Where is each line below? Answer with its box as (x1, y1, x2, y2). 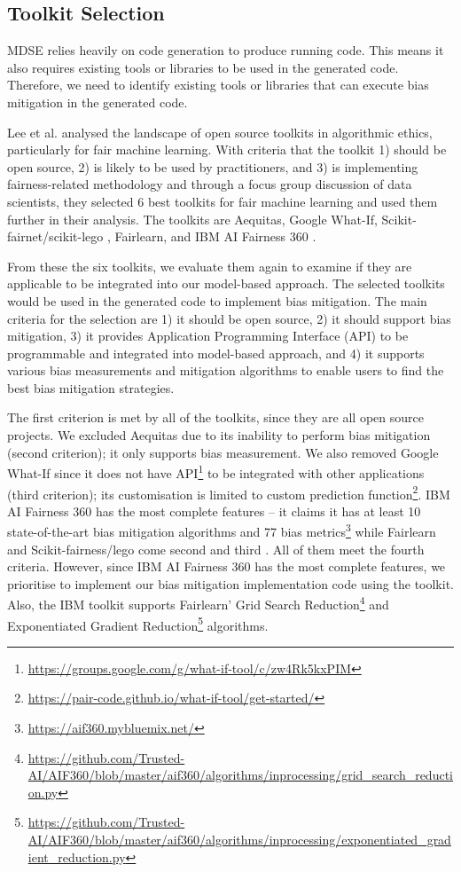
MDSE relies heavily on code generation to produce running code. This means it (7, 41, 444, 59)
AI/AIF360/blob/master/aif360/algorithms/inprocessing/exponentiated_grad (27, 830, 451, 849)
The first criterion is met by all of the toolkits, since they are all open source (7, 408, 424, 427)
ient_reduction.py (27, 847, 126, 866)
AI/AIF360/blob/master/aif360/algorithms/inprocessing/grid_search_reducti (27, 766, 453, 784)
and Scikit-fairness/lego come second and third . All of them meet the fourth (7, 539, 425, 558)
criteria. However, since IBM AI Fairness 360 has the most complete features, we (7, 557, 446, 576)
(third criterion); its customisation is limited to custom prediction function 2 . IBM (7, 482, 450, 503)
